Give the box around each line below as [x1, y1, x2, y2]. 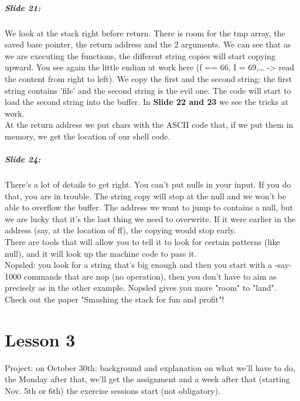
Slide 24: [5, 153, 41, 165]
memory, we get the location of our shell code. [5, 130, 171, 142]
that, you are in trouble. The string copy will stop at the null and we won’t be [5, 189, 287, 202]
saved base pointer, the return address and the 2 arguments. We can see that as [5, 38, 291, 50]
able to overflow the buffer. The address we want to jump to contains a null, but [5, 201, 294, 213]
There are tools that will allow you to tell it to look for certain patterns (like [5, 236, 280, 248]
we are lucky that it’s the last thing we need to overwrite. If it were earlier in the [5, 212, 296, 225]
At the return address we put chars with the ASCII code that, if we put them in [5, 118, 294, 131]
